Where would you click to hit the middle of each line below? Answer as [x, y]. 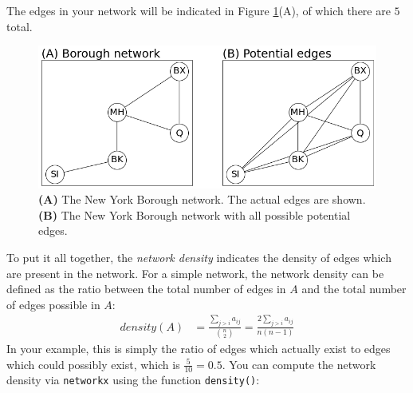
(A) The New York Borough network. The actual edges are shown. [202, 199]
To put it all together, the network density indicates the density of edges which [199, 257]
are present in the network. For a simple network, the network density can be [195, 273]
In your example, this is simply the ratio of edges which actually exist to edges [199, 348]
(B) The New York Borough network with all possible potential [195, 214]
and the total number [354, 289]
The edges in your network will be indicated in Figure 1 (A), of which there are [199, 10]
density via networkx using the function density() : [133, 380]
